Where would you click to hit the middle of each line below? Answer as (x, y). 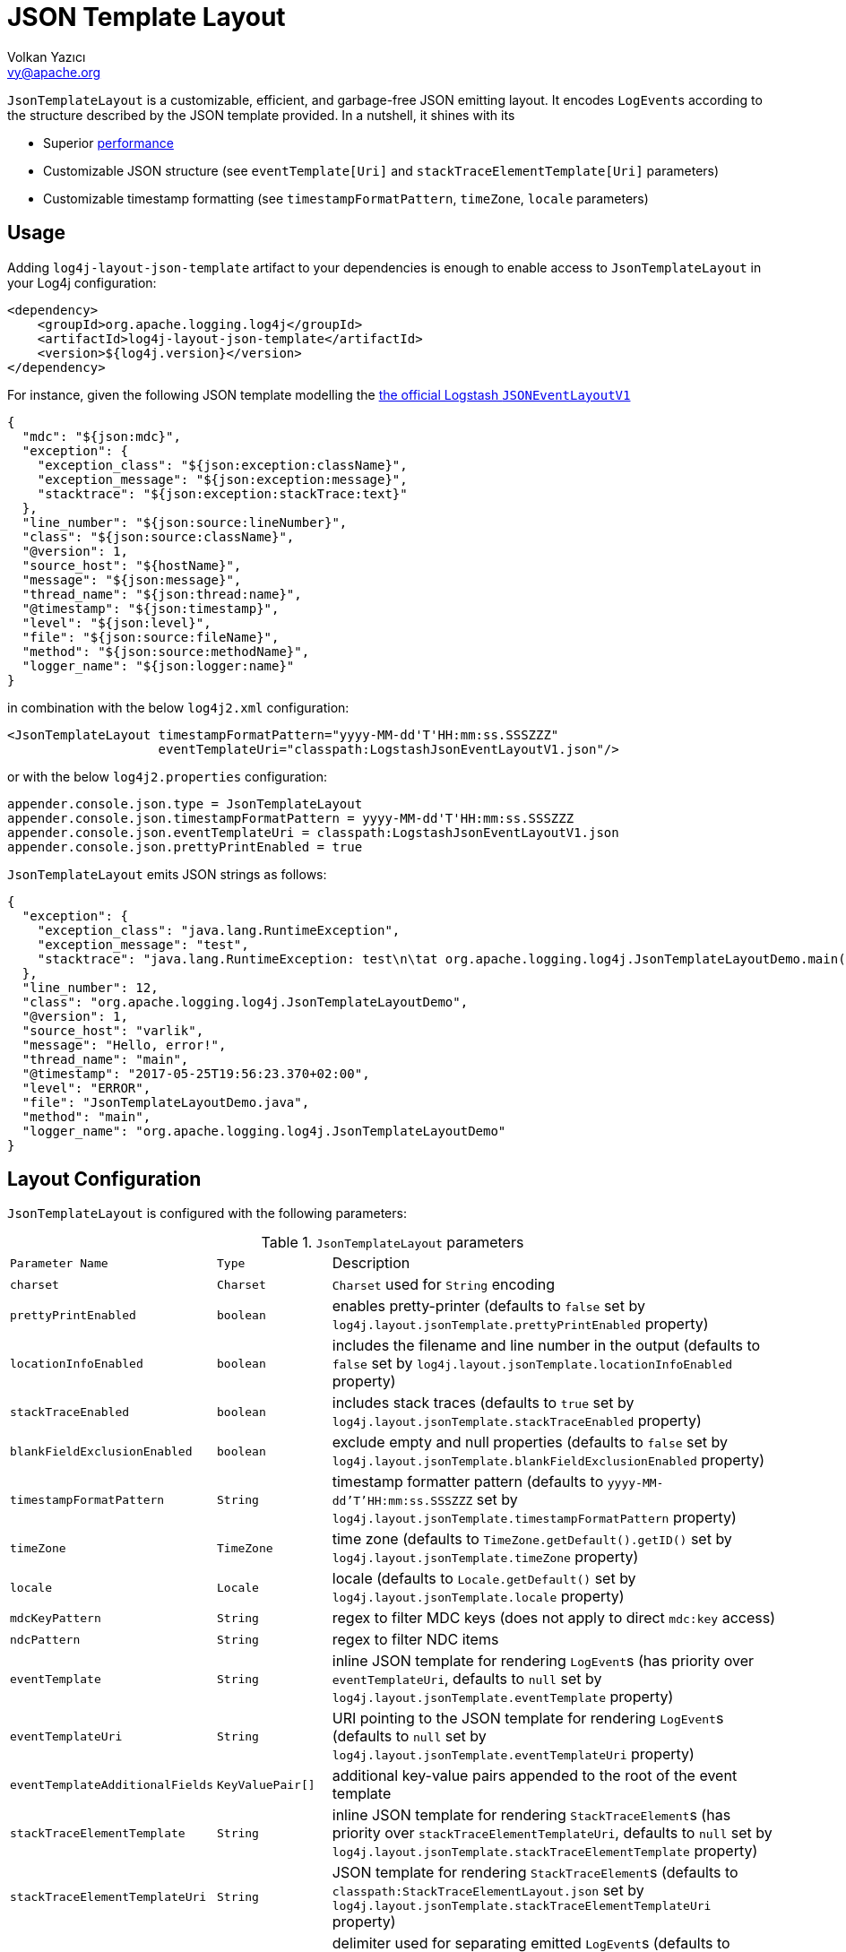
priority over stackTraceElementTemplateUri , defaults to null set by (552, 1833)
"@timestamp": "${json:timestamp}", (151, 608)
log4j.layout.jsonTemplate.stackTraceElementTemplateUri (522, 1906)
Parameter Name (59, 1263)
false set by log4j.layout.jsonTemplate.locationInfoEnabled (532, 1364)
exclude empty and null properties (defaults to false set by (530, 1442)
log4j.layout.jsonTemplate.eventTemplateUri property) (513, 1754)
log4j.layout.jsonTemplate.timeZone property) (485, 1557)
